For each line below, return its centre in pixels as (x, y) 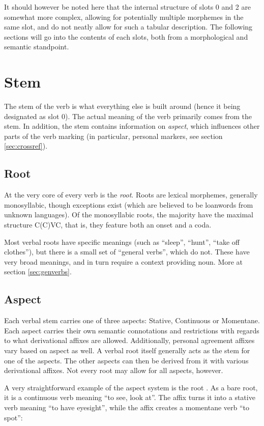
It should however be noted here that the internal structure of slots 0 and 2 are (128, 7)
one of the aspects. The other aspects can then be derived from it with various (126, 360)
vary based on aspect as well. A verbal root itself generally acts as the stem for (127, 350)
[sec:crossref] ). (26, 146)
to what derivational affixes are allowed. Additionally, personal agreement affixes (129, 340)
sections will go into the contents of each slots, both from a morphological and (126, 36)
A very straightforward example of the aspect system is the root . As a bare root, (131, 387)
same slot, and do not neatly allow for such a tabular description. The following (128, 27)
